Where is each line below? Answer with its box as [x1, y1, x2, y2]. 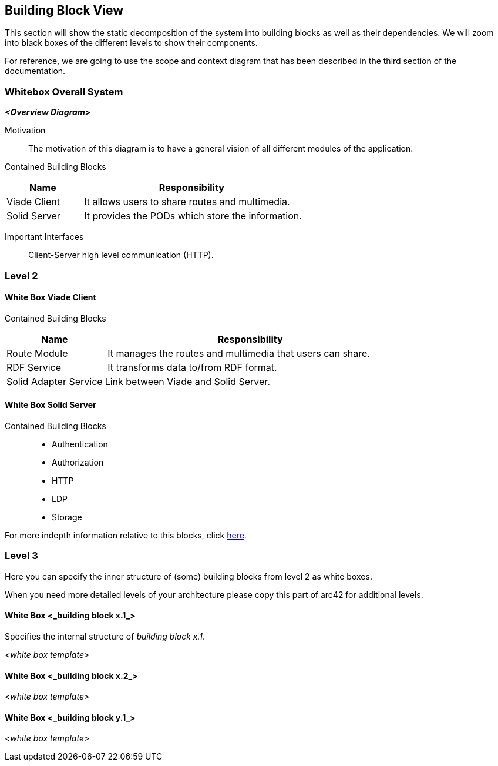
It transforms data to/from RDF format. [107, 361, 277, 373]
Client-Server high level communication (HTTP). [28, 250, 214, 260]
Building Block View [5, 3, 124, 18]
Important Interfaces [5, 232, 84, 242]
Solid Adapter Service [6, 375, 103, 387]
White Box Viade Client [5, 292, 96, 303]
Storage [52, 511, 82, 522]
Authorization [52, 457, 104, 467]
